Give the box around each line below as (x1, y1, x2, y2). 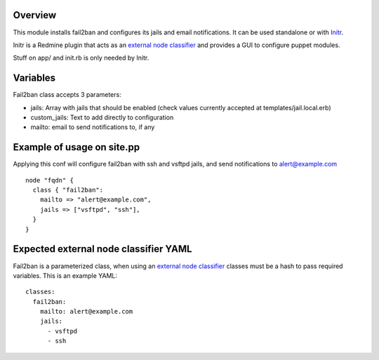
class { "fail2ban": (32, 186, 104, 194)
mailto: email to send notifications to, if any (30, 123, 155, 131)
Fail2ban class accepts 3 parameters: (13, 91, 122, 99)
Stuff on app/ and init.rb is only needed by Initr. (13, 53, 149, 62)
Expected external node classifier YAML (13, 243, 192, 255)
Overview (13, 9, 57, 21)
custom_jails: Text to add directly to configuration (30, 113, 174, 121)
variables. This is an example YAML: (13, 271, 118, 280)
